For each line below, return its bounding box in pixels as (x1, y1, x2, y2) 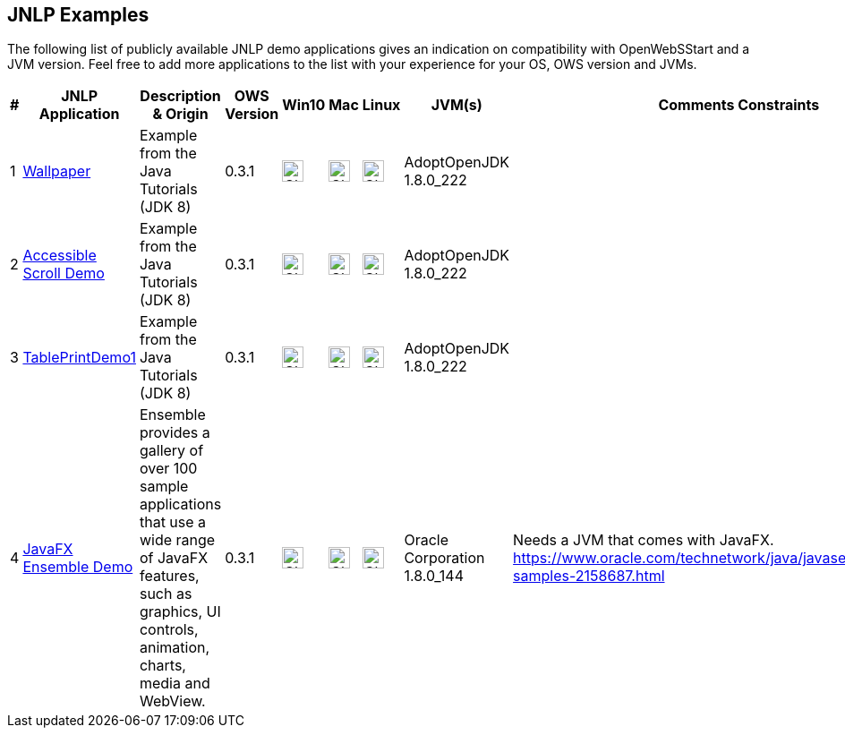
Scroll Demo (22, 264, 105, 283)
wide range (139, 531, 216, 550)
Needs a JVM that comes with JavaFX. (513, 531, 774, 550)
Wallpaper (22, 162, 91, 181)
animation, (139, 638, 210, 657)
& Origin (152, 105, 209, 124)
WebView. (139, 692, 206, 711)
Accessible (22, 246, 97, 265)
